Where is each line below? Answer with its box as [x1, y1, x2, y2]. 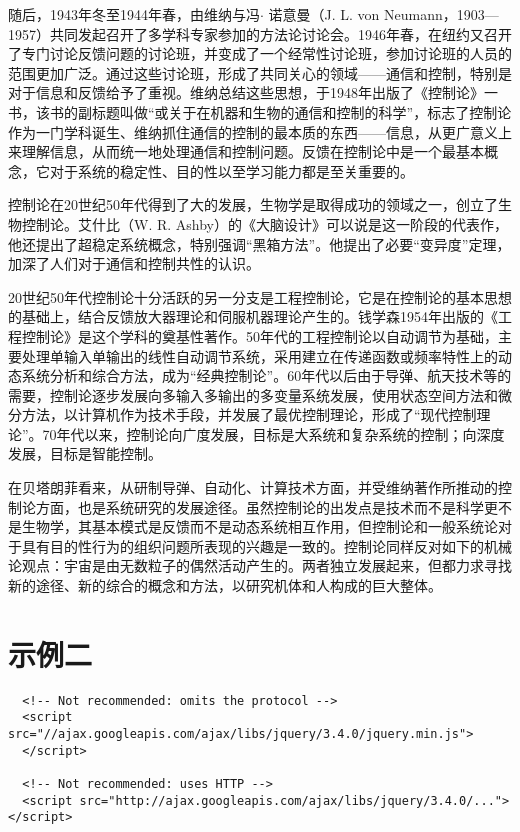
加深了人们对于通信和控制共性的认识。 [8, 253, 260, 274]
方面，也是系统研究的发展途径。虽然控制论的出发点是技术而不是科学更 [35, 496, 498, 517]
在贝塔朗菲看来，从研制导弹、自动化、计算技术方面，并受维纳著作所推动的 [8, 477, 498, 498]
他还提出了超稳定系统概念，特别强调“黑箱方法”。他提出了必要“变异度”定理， [8, 233, 511, 254]
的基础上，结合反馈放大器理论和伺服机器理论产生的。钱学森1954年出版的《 [8, 306, 498, 327]
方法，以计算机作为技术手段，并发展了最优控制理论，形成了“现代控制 [21, 404, 477, 425]
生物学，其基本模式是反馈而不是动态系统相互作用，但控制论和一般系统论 [21, 516, 498, 537]
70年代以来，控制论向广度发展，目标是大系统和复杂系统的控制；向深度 [42, 423, 505, 444]
